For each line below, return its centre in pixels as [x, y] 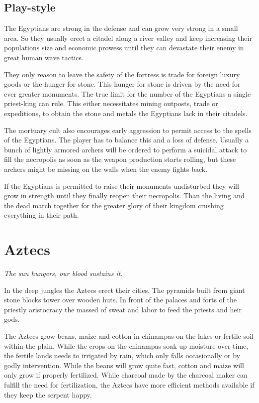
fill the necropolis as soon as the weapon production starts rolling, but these [120, 159]
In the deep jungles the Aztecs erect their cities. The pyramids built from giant [125, 290]
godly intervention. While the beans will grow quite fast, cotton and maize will [124, 365]
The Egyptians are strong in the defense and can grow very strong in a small [121, 28]
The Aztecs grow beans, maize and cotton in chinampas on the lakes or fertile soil [129, 336]
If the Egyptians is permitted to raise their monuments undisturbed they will [122, 186]
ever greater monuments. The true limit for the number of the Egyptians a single [128, 93]
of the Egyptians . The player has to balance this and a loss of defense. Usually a [126, 140]
